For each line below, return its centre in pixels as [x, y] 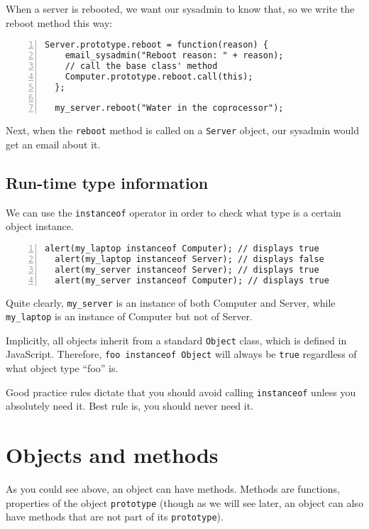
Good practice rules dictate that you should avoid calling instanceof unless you [181, 392]
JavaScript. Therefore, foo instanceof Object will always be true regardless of [181, 354]
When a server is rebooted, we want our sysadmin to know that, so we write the [180, 9]
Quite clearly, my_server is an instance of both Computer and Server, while [171, 302]
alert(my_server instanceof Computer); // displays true [192, 280]
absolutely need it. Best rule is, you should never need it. [130, 406]
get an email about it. [53, 144]
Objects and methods [112, 455]
